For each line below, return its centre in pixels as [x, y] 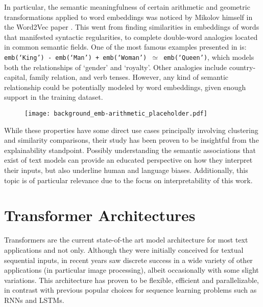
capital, [16, 77]
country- [242, 67]
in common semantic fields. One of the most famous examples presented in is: [125, 47]
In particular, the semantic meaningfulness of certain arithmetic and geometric [127, 7]
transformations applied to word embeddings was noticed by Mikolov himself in [128, 17]
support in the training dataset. [54, 97]
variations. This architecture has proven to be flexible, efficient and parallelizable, [131, 280]
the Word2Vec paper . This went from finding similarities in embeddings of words [132, 27]
